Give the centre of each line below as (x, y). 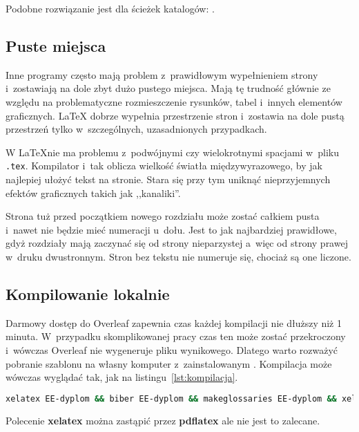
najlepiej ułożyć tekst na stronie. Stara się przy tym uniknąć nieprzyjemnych (168, 179)
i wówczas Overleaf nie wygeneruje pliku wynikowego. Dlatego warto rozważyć (172, 349)
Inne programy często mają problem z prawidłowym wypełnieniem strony (162, 74)
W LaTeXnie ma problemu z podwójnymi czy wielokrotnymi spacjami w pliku (172, 152)
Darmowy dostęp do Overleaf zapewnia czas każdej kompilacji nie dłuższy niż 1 (174, 322)
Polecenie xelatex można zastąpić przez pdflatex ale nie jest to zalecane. (163, 420)
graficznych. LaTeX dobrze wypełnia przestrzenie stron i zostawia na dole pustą (175, 115)
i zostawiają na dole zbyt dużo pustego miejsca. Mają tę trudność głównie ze (168, 88)
